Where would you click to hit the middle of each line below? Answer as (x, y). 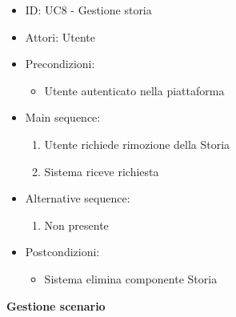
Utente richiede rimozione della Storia (137, 144)
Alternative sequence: (78, 198)
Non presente (76, 225)
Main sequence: (63, 117)
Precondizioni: (60, 64)
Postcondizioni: (62, 252)
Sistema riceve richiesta (102, 171)
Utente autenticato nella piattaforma (134, 90)
